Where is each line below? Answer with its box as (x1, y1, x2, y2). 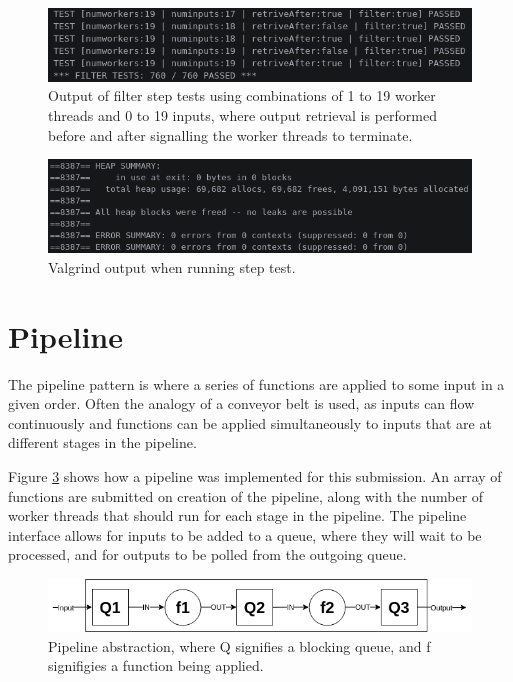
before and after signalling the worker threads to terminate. (48, 124, 413, 145)
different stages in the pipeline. (8, 432, 197, 453)
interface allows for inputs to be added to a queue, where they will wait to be (8, 524, 482, 545)
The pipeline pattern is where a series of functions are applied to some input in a (8, 373, 505, 394)
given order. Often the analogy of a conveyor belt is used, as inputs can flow (8, 393, 475, 414)
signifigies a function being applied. (48, 655, 264, 676)
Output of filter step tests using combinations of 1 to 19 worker (48, 85, 436, 106)
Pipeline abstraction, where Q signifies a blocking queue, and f (48, 635, 431, 656)
